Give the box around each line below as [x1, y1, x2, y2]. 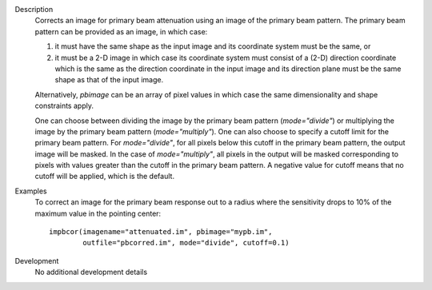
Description [14, 5, 54, 14]
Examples [14, 186, 47, 196]
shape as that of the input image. [54, 75, 164, 85]
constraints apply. [34, 101, 94, 111]
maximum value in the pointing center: [34, 209, 162, 218]
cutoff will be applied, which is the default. [34, 172, 175, 181]
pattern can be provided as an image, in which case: [34, 26, 208, 36]
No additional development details [34, 268, 148, 277]
